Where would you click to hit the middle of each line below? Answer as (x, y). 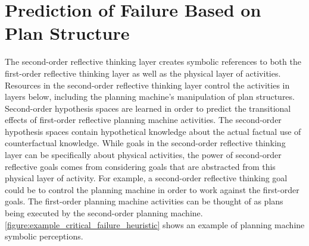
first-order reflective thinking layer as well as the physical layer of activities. (143, 73)
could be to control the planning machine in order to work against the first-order (152, 189)
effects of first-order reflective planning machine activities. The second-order (143, 120)
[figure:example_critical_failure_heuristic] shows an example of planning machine (155, 224)
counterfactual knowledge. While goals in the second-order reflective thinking (145, 143)
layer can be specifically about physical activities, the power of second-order (143, 155)
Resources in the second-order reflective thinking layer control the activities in (147, 85)
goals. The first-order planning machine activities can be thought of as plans (144, 201)
